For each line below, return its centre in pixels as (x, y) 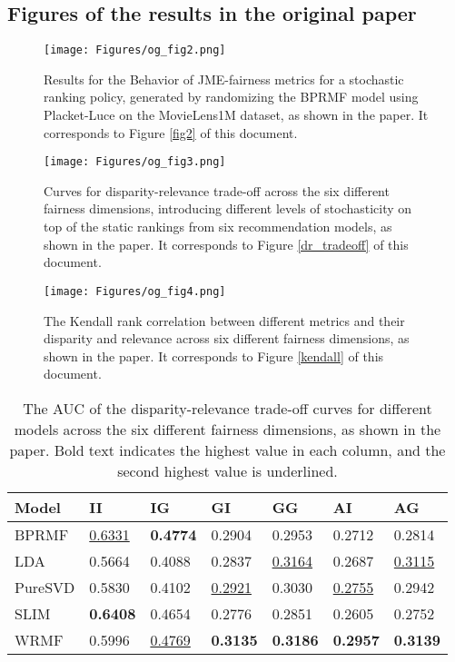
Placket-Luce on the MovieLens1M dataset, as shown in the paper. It (236, 115)
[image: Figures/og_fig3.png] (135, 162)
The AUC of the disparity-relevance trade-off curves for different (227, 408)
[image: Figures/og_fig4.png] (135, 291)
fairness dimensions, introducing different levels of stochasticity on (228, 208)
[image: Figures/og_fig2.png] (135, 50)
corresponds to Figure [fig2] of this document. (171, 132)
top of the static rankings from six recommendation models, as (218, 227)
